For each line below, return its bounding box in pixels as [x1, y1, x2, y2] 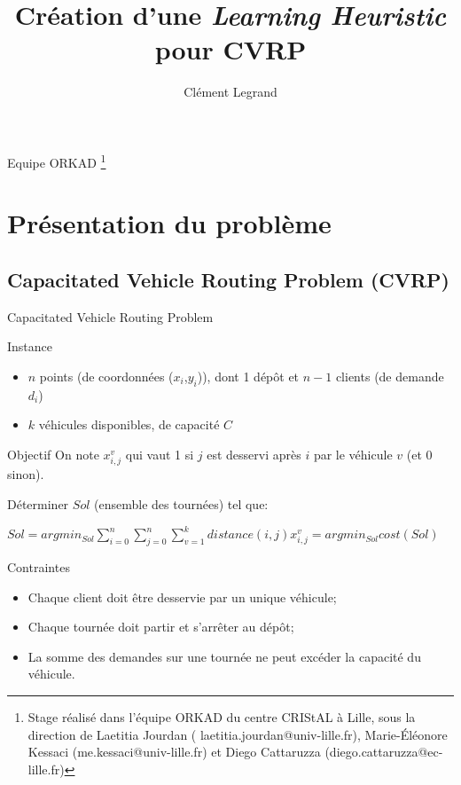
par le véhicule [313, 444, 393, 463]
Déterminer [7, 494, 69, 513]
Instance [7, 337, 53, 356]
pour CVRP [154, 31, 307, 67]
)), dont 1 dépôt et [197, 366, 300, 385]
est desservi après [207, 444, 301, 463]
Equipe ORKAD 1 [7, 150, 106, 171]
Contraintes [7, 558, 70, 577]
